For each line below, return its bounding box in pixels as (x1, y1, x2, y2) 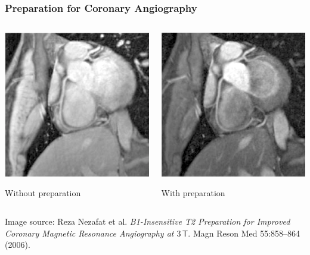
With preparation (161, 187, 225, 199)
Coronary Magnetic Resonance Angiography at (5, 226, 174, 239)
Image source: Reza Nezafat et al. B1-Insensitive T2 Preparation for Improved (5, 215, 290, 227)
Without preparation (5, 187, 81, 199)
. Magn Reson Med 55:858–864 (188, 226, 300, 239)
